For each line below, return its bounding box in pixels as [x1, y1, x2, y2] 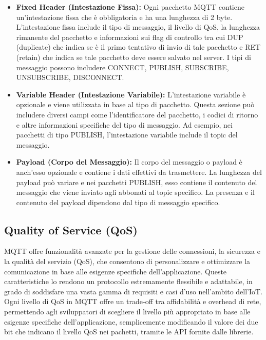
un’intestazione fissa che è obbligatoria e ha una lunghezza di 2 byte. [16, 11, 233, 22]
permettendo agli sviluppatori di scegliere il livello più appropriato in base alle [4, 306, 251, 317]
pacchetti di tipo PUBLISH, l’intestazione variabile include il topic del [16, 129, 238, 140]
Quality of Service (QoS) [4, 222, 138, 237]
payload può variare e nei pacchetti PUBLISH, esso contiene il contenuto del [16, 176, 257, 187]
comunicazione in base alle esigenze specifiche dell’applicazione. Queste [4, 266, 227, 276]
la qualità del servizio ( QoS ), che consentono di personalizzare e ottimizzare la [4, 256, 251, 267]
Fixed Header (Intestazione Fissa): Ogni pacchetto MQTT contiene [16, 2, 244, 12]
